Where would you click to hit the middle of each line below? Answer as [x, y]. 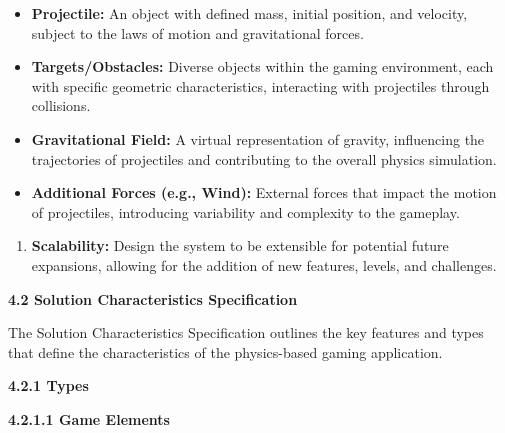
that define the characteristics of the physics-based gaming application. [225, 351]
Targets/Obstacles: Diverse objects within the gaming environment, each [262, 66]
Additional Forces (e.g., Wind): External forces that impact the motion [264, 192]
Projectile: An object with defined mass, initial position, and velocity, [249, 13]
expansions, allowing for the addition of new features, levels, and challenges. [264, 264]
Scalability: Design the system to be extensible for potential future [240, 245]
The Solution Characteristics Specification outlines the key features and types [246, 332]
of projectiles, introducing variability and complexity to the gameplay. [245, 211]
